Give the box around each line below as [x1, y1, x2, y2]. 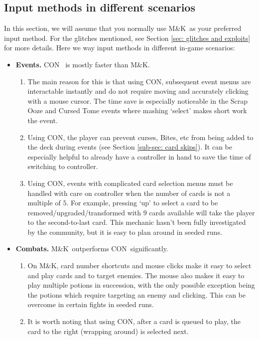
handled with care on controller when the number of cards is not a [27, 187, 231, 198]
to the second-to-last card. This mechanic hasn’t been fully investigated [27, 217, 246, 227]
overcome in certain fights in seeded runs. [27, 299, 154, 310]
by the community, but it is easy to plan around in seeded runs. [27, 226, 223, 237]
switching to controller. [27, 161, 98, 171]
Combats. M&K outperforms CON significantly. [15, 243, 168, 254]
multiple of [27, 197, 61, 208]
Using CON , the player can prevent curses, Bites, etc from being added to [27, 132, 254, 142]
